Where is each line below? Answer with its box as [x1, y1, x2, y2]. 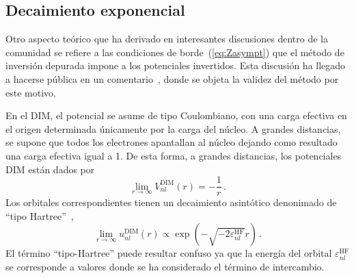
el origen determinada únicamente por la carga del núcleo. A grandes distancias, [5, 121, 341, 136]
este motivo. [5, 85, 56, 99]
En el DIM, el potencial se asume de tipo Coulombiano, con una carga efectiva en [5, 108, 347, 123]
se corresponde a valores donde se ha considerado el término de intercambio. [5, 259, 325, 273]
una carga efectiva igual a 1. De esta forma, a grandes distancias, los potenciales [5, 148, 342, 162]
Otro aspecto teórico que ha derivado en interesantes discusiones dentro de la [5, 31, 328, 46]
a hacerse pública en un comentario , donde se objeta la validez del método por [5, 71, 339, 86]
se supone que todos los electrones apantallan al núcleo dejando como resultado [5, 135, 338, 149]
